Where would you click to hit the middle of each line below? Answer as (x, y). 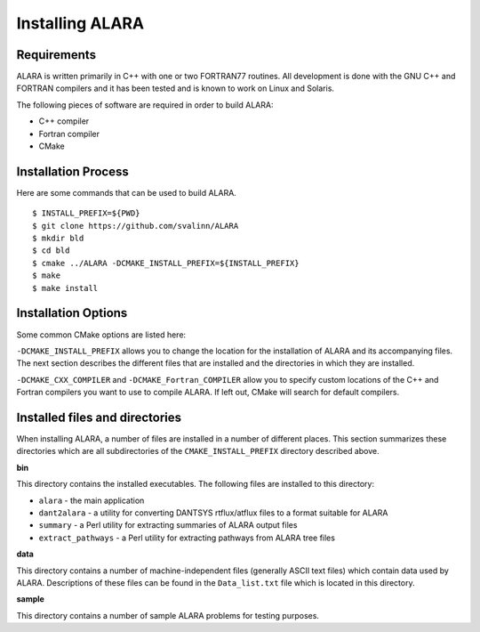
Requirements (56, 55)
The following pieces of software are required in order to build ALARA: (145, 105)
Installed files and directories (99, 417)
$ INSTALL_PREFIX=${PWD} (86, 213)
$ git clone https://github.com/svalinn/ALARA (136, 226)
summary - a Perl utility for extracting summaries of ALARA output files (168, 525)
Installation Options (72, 313)
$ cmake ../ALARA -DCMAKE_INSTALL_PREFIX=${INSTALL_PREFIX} (166, 263)
